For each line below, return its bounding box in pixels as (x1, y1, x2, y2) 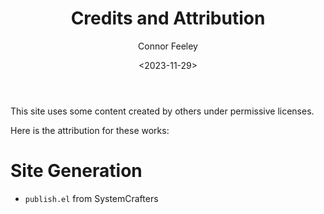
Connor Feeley (138, 40, 198, 52)
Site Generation (10, 160, 143, 182)
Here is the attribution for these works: (10, 124, 170, 136)
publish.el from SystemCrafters (24, 192, 159, 204)
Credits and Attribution (70, 7, 266, 30)
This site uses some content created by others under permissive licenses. (10, 105, 315, 117)
